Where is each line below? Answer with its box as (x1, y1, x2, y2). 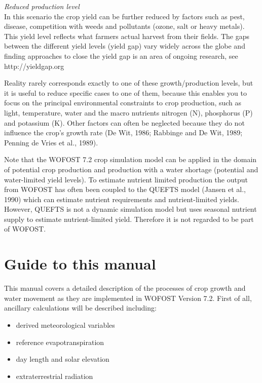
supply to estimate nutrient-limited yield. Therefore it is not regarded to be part (4, 213, 254, 224)
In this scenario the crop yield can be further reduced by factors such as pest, (4, 11, 245, 21)
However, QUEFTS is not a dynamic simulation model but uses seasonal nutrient (4, 204, 257, 214)
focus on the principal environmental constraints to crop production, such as (4, 97, 242, 108)
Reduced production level (4, 1, 80, 11)
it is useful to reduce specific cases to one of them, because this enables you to (4, 87, 247, 98)
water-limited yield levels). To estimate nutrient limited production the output (4, 174, 248, 184)
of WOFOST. (4, 223, 46, 234)
